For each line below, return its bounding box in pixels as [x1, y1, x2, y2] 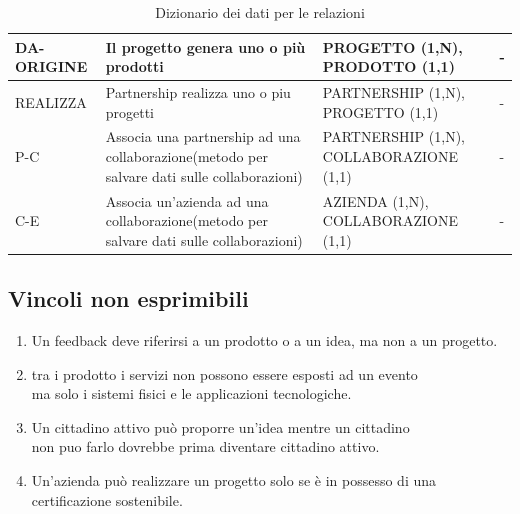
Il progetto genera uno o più [105, 36, 306, 57]
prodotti [105, 56, 164, 77]
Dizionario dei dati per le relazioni [155, 2, 365, 22]
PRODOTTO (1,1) [322, 56, 455, 77]
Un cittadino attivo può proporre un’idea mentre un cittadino [31, 416, 410, 437]
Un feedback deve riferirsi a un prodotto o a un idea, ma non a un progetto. [31, 329, 498, 350]
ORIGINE [15, 56, 88, 77]
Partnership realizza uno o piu [105, 82, 291, 103]
